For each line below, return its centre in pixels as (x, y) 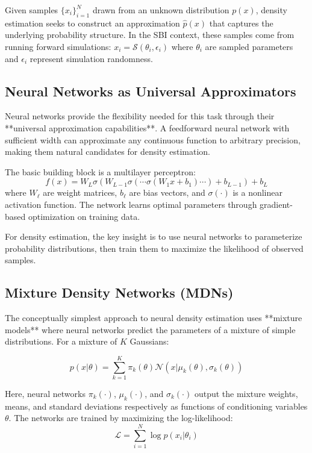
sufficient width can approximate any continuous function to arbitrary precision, (153, 139)
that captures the (241, 23)
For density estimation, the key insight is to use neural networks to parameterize (154, 236)
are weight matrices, (80, 192)
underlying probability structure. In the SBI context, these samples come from (150, 35)
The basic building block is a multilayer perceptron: (100, 171)
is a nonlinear (257, 192)
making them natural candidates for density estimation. (108, 152)
